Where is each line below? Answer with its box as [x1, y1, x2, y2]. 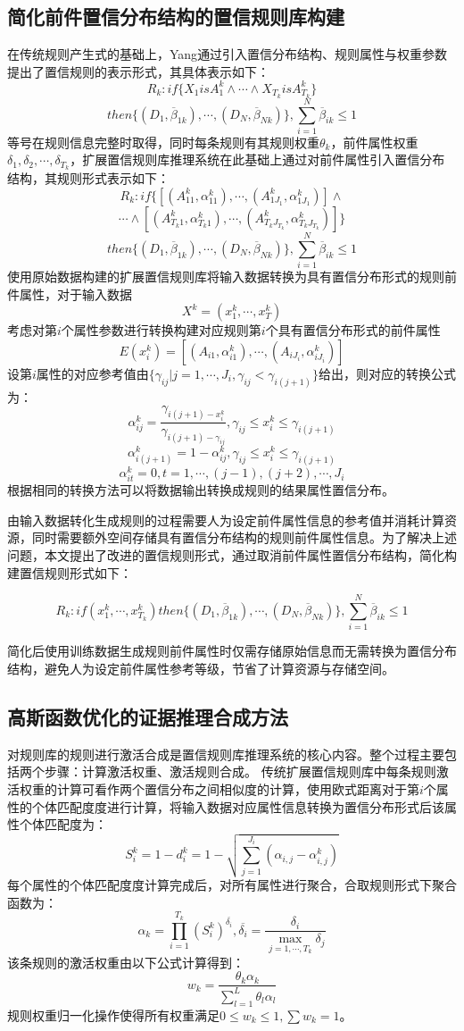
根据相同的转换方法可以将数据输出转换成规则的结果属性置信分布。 [7, 481, 394, 499]
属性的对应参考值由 [36, 364, 149, 382]
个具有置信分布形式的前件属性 [265, 321, 441, 339]
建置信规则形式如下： [7, 563, 132, 582]
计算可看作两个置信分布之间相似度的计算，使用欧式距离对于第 [56, 779, 419, 798]
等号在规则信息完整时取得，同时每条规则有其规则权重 [7, 132, 319, 151]
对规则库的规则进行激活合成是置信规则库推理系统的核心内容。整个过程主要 [7, 744, 444, 763]
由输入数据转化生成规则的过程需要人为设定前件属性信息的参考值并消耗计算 [7, 510, 444, 529]
